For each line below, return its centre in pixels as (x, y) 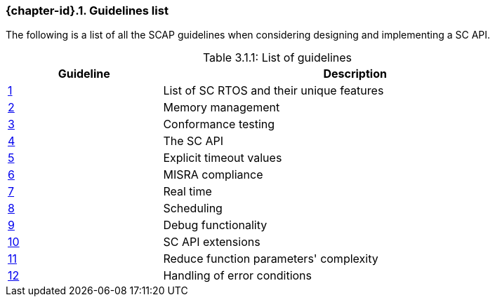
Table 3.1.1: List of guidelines (277, 58)
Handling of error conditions (238, 276)
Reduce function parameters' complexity (271, 259)
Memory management (222, 108)
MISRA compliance (213, 175)
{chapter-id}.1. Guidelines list (87, 11)
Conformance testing (219, 124)
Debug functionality (215, 225)
